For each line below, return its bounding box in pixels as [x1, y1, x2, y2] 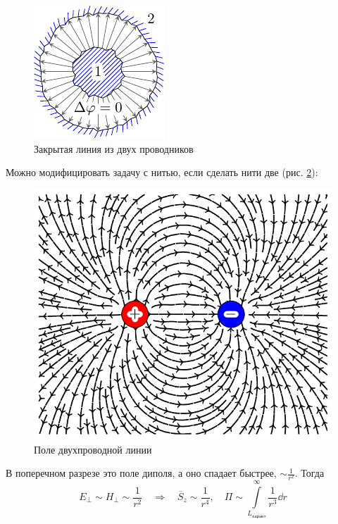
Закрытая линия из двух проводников [34, 141, 194, 156]
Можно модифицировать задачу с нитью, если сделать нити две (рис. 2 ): [6, 165, 318, 180]
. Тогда [294, 466, 325, 480]
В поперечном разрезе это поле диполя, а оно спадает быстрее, [6, 466, 277, 480]
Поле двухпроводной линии [34, 442, 152, 456]
